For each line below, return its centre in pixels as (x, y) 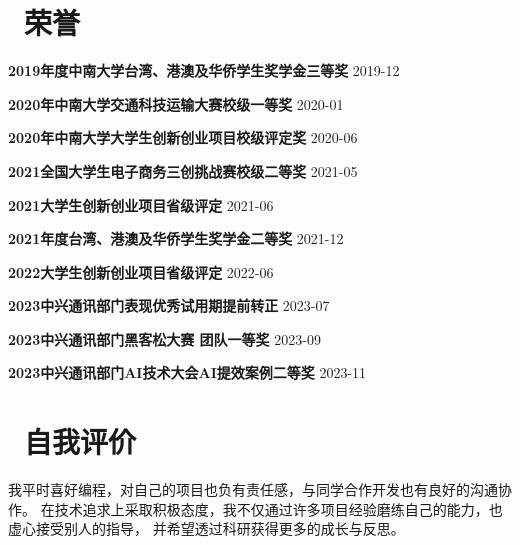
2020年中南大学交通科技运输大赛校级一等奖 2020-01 (176, 103)
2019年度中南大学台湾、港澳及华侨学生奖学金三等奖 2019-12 (204, 70)
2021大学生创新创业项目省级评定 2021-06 (141, 204)
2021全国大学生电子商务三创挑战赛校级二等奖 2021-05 (183, 170)
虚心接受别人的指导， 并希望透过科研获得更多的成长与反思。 (206, 528)
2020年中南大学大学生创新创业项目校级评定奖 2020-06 (183, 137)
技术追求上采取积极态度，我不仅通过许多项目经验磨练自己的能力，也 (278, 508)
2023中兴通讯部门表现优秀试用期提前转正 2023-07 (169, 305)
